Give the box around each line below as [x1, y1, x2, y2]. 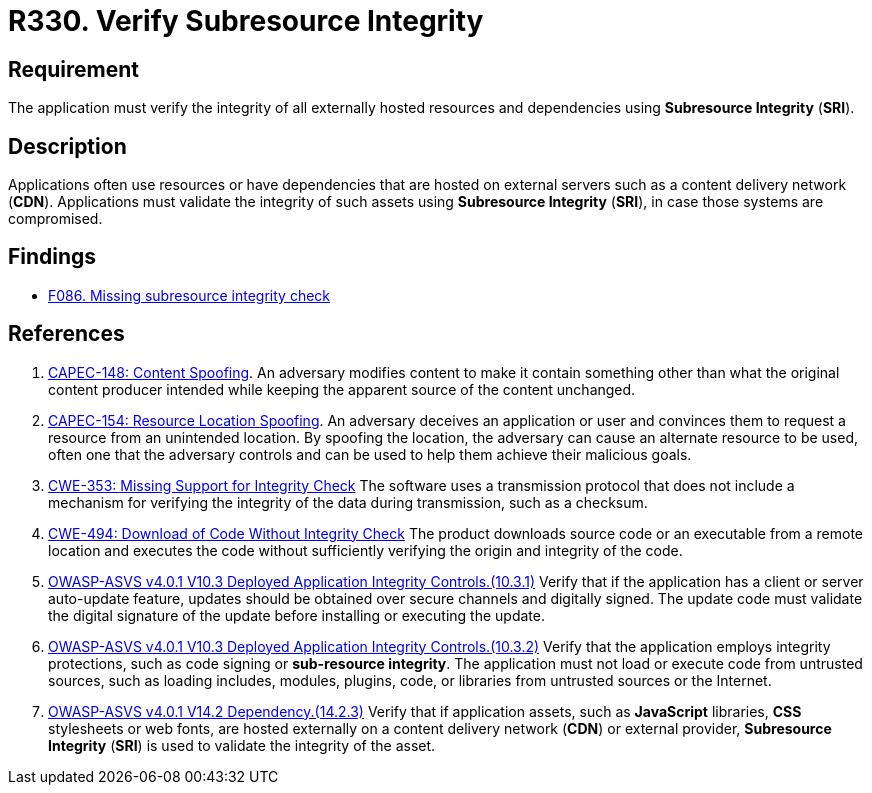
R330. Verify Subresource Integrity [8, 4, 484, 38]
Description [8, 133, 127, 159]
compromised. [8, 210, 103, 228]
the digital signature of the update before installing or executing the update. [48, 606, 545, 624]
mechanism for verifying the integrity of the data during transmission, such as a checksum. [48, 493, 648, 511]
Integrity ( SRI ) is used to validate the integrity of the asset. [48, 736, 436, 754]
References [8, 321, 125, 347]
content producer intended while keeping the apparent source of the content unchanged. [48, 380, 636, 398]
